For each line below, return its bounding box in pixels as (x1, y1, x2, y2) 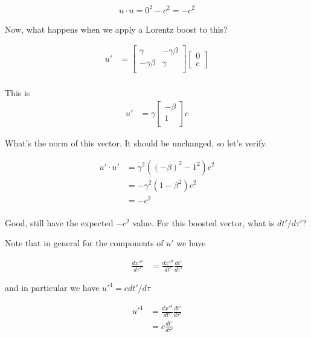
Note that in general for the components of (5, 237, 164, 249)
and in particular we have (5, 281, 100, 294)
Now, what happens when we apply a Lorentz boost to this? (5, 22, 228, 35)
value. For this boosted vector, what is (132, 216, 275, 229)
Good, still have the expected (5, 216, 114, 229)
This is (5, 87, 30, 99)
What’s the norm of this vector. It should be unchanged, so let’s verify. (5, 136, 268, 149)
